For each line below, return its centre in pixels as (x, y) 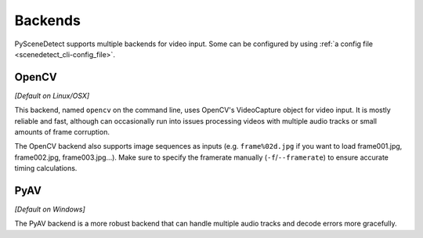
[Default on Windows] (50, 209)
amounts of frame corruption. (62, 132)
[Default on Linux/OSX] (52, 96)
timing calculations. (46, 168)
